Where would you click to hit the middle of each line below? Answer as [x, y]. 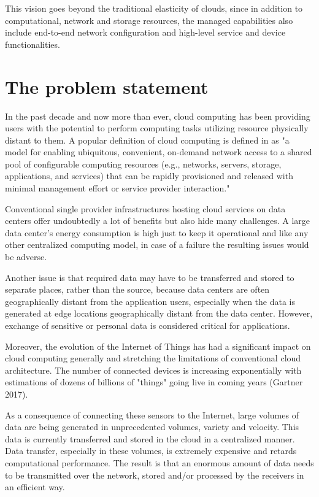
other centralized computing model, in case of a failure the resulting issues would [157, 245]
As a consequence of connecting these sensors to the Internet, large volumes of [152, 414]
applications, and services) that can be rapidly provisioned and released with [149, 176]
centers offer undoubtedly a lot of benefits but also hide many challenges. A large [158, 221]
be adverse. [26, 257]
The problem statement [107, 86]
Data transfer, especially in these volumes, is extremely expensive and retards [151, 451]
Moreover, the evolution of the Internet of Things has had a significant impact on [158, 346]
